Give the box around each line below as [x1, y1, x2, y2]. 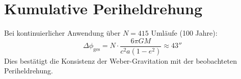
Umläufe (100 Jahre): [151, 28, 218, 38]
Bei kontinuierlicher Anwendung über [4, 28, 121, 38]
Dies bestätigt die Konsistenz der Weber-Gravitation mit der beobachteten [4, 55, 237, 66]
